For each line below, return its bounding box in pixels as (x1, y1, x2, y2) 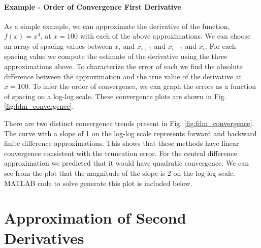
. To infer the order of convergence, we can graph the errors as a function (28, 81, 256, 91)
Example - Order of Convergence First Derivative (4, 1, 181, 12)
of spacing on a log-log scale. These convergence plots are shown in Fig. (4, 90, 226, 101)
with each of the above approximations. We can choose (80, 30, 251, 41)
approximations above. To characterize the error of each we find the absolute (4, 61, 243, 72)
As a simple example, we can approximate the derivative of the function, (4, 20, 230, 31)
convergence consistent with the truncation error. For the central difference (4, 147, 237, 158)
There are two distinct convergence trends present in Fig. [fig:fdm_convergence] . (4, 118, 254, 128)
